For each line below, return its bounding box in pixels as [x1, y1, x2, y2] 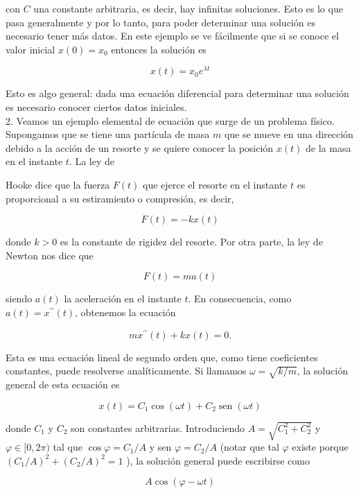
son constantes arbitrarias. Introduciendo [71, 420, 245, 435]
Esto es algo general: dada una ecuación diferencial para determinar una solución [6, 86, 349, 101]
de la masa [306, 140, 351, 155]
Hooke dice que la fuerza [6, 178, 110, 192]
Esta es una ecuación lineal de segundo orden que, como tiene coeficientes [6, 349, 318, 364]
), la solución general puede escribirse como [126, 453, 310, 467]
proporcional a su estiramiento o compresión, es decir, [6, 191, 234, 205]
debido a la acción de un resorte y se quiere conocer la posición [6, 140, 274, 155]
